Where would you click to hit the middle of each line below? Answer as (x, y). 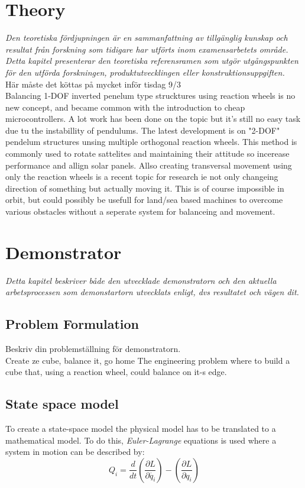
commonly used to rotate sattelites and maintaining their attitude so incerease (147, 153)
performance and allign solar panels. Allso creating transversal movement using (149, 165)
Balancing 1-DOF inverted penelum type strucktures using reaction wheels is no (150, 96)
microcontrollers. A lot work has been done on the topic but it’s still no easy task (153, 119)
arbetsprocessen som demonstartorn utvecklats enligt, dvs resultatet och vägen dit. (152, 292)
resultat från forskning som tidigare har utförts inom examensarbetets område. (147, 49)
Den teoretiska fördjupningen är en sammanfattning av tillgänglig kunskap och (147, 38)
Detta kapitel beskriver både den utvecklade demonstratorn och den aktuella (141, 280)
